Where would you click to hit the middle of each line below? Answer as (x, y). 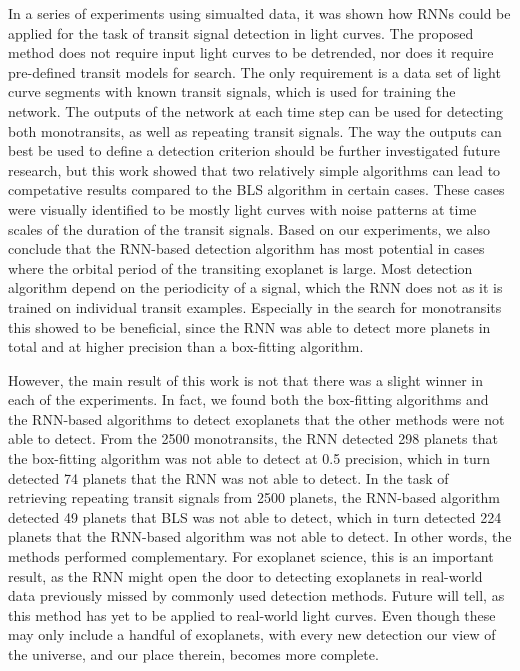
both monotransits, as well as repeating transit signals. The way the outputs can (255, 130)
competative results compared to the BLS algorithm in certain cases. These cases (256, 189)
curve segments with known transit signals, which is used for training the (232, 91)
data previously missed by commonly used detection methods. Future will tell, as (256, 595)
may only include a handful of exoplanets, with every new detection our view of (252, 634)
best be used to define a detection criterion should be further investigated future (254, 150)
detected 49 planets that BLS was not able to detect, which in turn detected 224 (255, 516)
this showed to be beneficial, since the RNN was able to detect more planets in (249, 326)
